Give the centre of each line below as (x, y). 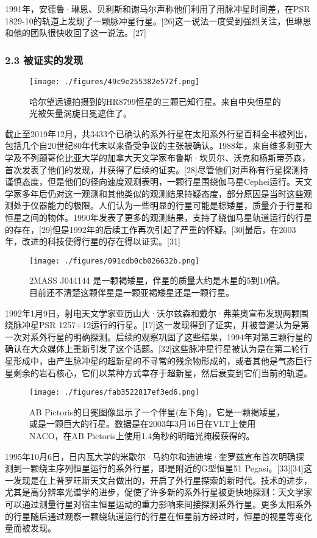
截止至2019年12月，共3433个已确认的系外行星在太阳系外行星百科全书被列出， (158, 133)
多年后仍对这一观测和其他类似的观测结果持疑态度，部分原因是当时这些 (162, 193)
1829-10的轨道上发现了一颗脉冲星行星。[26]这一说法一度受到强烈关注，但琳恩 (158, 20)
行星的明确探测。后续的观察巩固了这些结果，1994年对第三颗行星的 (180, 336)
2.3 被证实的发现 (44, 59)
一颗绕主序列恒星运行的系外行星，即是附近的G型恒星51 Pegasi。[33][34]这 (167, 468)
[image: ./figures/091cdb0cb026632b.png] (115, 261)
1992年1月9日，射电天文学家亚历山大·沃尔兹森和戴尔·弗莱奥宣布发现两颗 (152, 313)
